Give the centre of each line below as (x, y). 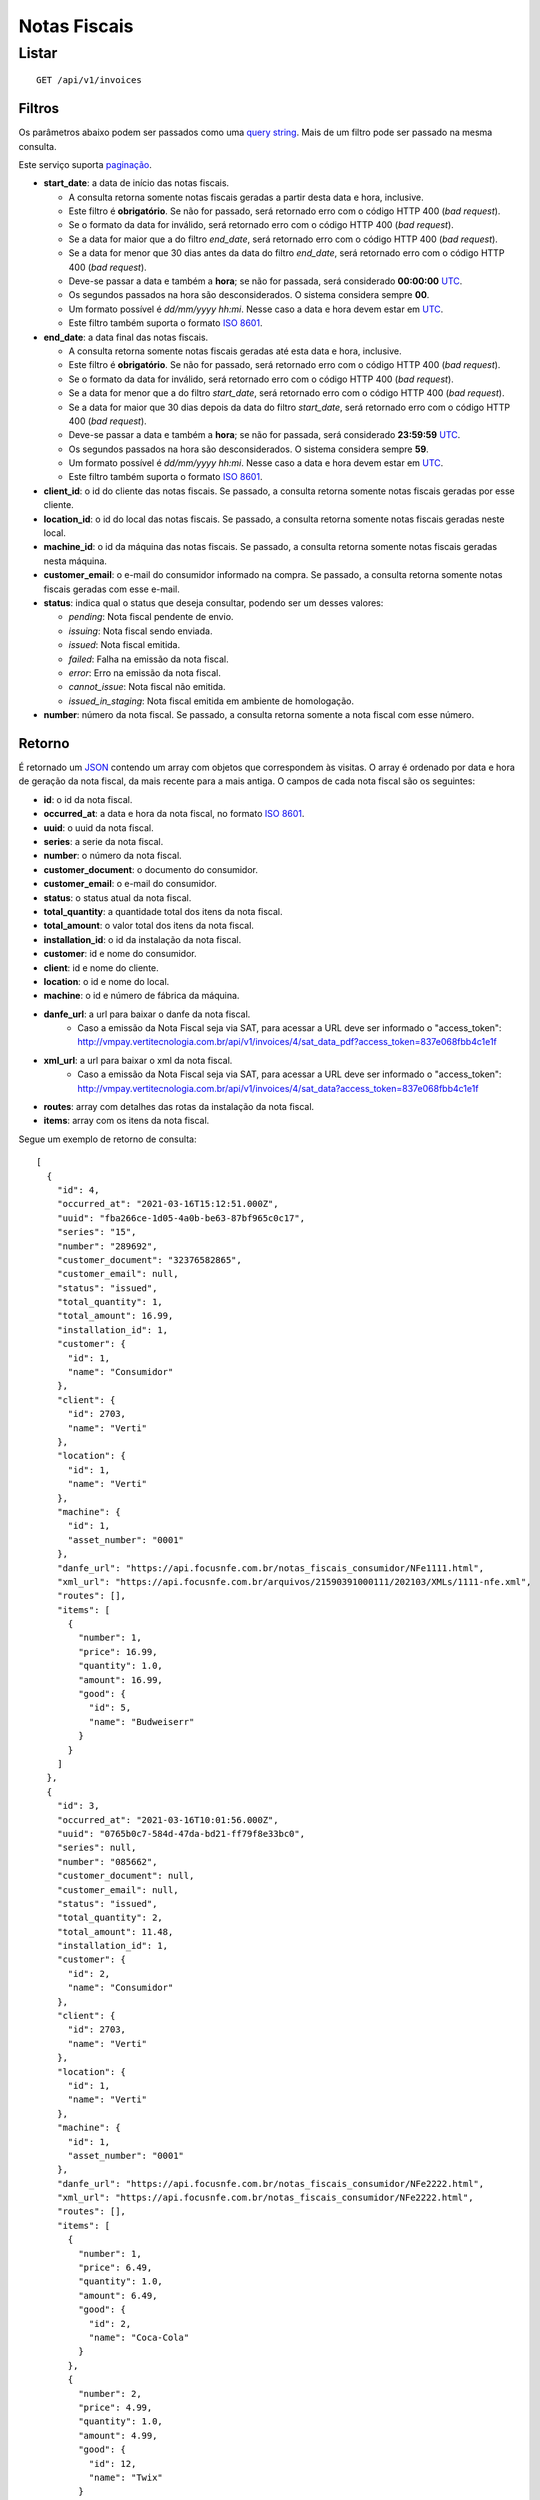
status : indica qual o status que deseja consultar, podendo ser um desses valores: (213, 603)
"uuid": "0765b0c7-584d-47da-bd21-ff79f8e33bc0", (180, 1833)
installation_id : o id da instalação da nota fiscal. (142, 939)
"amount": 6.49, (118, 2295)
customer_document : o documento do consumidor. (151, 869)
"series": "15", (96, 1232)
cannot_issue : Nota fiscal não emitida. (147, 687)
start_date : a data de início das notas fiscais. (136, 183)
